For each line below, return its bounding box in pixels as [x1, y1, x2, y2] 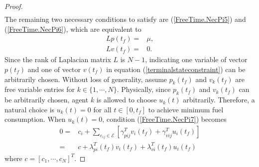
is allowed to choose [96, 94, 157, 105]
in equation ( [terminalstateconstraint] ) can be [106, 64, 246, 74]
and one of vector [27, 64, 81, 74]
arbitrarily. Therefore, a [183, 94, 255, 105]
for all [93, 104, 112, 114]
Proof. [4, 1, 23, 11]
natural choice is [4, 104, 55, 114]
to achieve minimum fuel [148, 104, 224, 114]
